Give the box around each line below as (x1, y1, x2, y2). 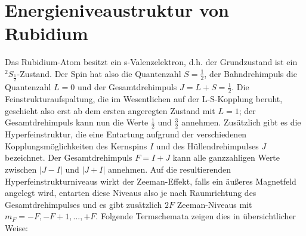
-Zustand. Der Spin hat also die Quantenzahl (17, 67, 181, 79)
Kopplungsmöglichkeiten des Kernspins (5, 139, 147, 152)
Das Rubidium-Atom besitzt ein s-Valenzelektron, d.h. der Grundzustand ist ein (5, 56, 298, 68)
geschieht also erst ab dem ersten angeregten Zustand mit (5, 104, 215, 117)
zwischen (5, 163, 37, 175)
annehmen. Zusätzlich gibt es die (181, 116, 301, 128)
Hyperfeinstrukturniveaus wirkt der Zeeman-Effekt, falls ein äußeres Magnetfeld (5, 174, 296, 187)
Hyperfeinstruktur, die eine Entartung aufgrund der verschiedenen (5, 128, 247, 140)
